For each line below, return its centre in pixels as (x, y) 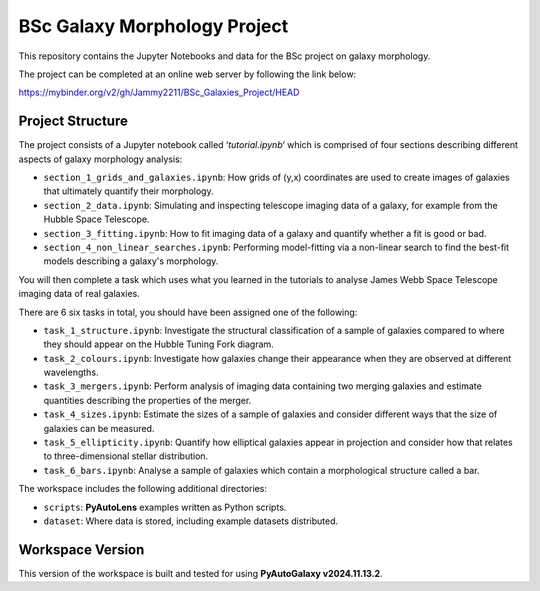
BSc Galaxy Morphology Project (153, 26)
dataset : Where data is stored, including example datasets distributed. (191, 521)
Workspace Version (81, 549)
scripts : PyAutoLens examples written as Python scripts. (165, 507)
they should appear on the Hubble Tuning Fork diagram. (158, 344)
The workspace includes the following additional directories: (142, 489)
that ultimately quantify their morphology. (128, 191)
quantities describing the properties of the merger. (147, 400)
